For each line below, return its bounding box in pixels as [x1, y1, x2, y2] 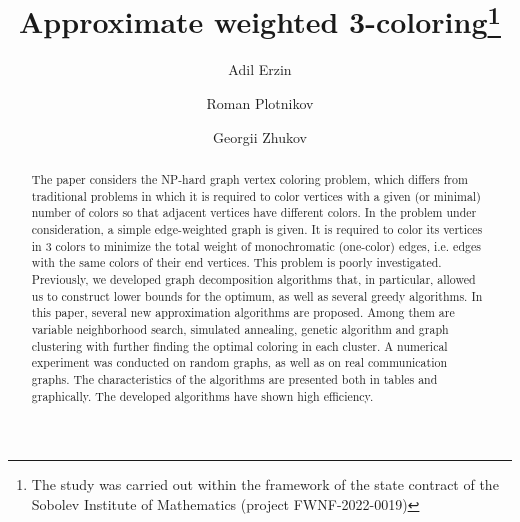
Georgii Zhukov [213, 126, 307, 147]
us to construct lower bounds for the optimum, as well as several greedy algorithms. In [31, 287, 483, 304]
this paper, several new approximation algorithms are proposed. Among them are [31, 304, 455, 321]
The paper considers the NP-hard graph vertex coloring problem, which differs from [31, 171, 468, 188]
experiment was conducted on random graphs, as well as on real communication [31, 354, 448, 371]
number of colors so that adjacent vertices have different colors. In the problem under [31, 204, 477, 221]
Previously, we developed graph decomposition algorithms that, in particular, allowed [31, 270, 476, 287]
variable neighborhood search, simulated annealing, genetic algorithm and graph [31, 320, 449, 337]
